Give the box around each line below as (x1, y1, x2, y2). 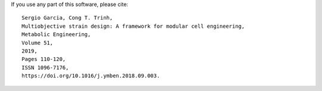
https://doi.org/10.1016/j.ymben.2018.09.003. (21, 73, 160, 79)
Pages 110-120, (21, 56, 66, 63)
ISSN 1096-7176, (21, 64, 69, 71)
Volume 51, (21, 39, 54, 46)
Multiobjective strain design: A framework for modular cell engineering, (21, 22, 245, 30)
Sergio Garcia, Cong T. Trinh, (21, 15, 113, 21)
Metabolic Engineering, (21, 31, 91, 38)
